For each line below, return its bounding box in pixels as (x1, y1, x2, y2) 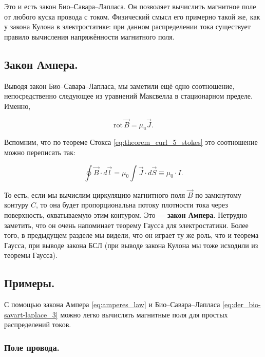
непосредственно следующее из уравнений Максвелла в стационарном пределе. (4, 90, 253, 101)
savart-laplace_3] (4, 309, 58, 320)
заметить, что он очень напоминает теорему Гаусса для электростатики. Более (4, 219, 249, 230)
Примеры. (4, 275, 55, 291)
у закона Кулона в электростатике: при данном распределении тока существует (4, 21, 251, 32)
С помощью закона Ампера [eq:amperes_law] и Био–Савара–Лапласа (4, 299, 220, 310)
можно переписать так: (4, 146, 75, 157)
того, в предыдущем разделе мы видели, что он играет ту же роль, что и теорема (4, 230, 259, 240)
